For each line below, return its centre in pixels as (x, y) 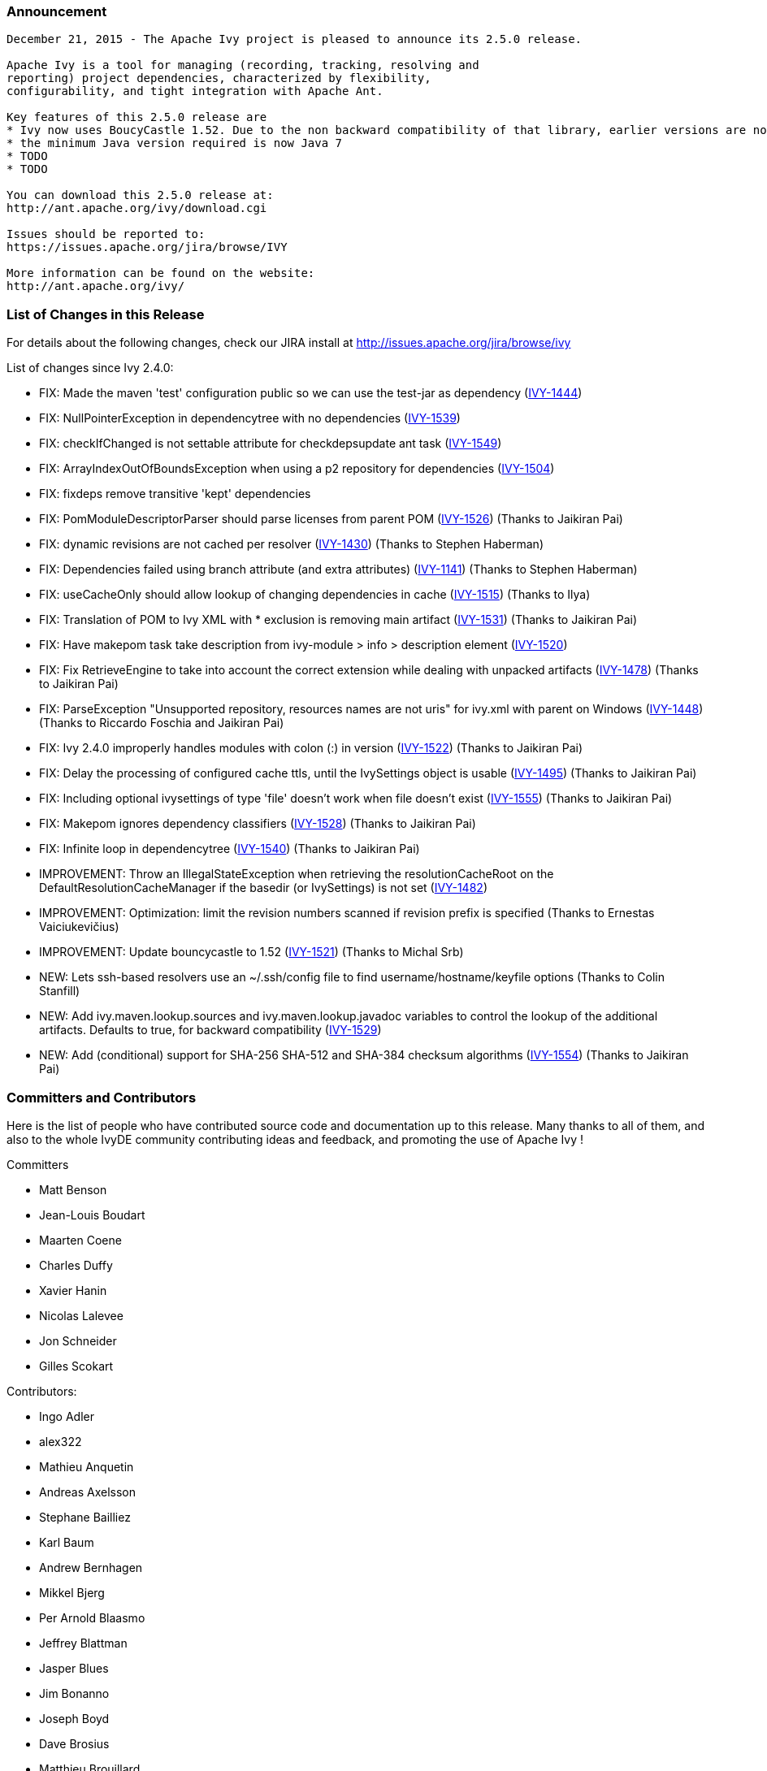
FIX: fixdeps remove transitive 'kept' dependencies (175, 494)
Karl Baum (67, 1542)
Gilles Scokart (76, 1366)
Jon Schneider (78, 1340)
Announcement (57, 11)
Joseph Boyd (74, 1718)
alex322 (61, 1441)
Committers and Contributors (102, 1097)
